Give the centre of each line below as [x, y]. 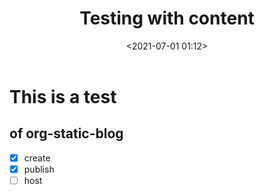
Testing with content [167, 18]
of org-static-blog [66, 133]
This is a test [63, 96]
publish [39, 169]
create [37, 158]
